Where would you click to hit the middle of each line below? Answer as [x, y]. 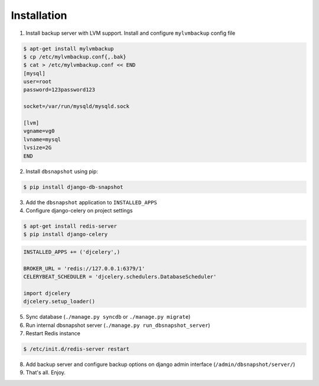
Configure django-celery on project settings [79, 210]
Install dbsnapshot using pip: [62, 171]
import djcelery [47, 293]
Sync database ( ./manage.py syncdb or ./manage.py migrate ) [108, 317]
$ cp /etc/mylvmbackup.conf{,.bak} [75, 57]
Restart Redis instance [53, 333]
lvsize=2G [38, 148]
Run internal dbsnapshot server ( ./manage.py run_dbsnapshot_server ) [118, 325]
